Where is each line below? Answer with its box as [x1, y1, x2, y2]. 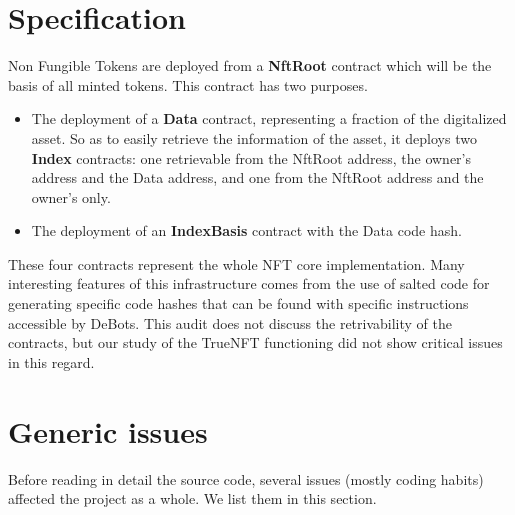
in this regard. [8, 351, 95, 372]
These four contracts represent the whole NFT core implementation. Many [8, 253, 465, 274]
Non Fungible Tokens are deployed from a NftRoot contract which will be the [8, 55, 492, 76]
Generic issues [8, 410, 208, 451]
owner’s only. [31, 186, 111, 207]
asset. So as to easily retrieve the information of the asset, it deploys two [31, 127, 477, 148]
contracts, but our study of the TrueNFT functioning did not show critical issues [8, 332, 503, 353]
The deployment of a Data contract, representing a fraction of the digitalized [31, 108, 507, 129]
